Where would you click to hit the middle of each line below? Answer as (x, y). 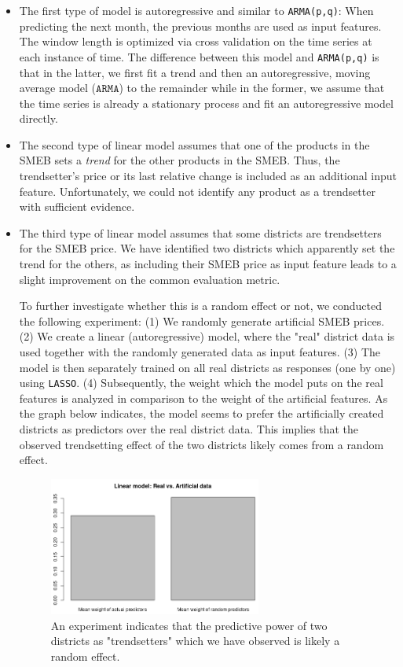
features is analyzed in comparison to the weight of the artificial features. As (203, 398)
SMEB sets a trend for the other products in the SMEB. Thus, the (180, 160)
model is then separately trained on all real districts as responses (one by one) (207, 367)
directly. (38, 118)
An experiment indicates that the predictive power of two (189, 625)
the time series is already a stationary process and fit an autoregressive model (206, 103)
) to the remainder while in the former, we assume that (252, 88)
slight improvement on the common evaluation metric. (150, 279)
